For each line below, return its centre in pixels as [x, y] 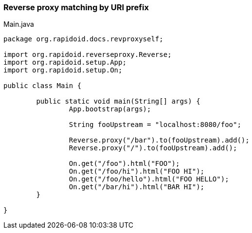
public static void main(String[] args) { [118, 101]
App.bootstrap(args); [110, 109]
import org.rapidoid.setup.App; [65, 63]
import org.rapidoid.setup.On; [63, 70]
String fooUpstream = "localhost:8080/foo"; [155, 125]
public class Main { [43, 86]
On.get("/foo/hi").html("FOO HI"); [137, 171]
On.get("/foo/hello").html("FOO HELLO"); [149, 179]
